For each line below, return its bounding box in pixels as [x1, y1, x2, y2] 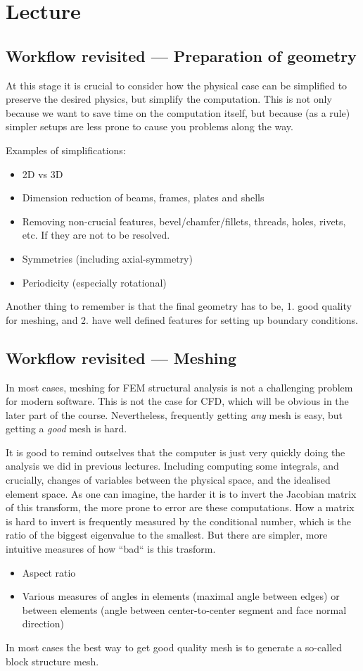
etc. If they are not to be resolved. [22, 227, 170, 242]
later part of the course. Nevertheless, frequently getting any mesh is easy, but [6, 407, 343, 422]
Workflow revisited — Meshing [6, 346, 236, 368]
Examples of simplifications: [6, 142, 126, 157]
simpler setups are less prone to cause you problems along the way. [6, 119, 293, 134]
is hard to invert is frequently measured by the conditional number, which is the [6, 513, 351, 528]
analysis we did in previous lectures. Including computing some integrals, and [6, 458, 339, 473]
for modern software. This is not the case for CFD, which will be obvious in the [6, 394, 349, 408]
